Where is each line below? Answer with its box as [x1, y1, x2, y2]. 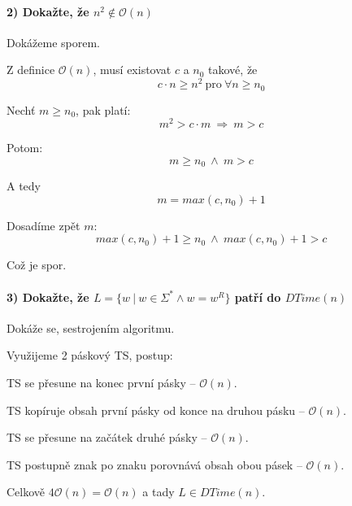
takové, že [208, 61, 258, 78]
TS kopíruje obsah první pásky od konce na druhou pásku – [7, 401, 305, 418]
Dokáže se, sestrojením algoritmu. [7, 319, 175, 336]
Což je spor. [7, 256, 67, 273]
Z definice [7, 61, 55, 78]
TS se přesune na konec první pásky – [7, 374, 196, 390]
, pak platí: [76, 101, 131, 118]
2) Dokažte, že [7, 2, 89, 20]
